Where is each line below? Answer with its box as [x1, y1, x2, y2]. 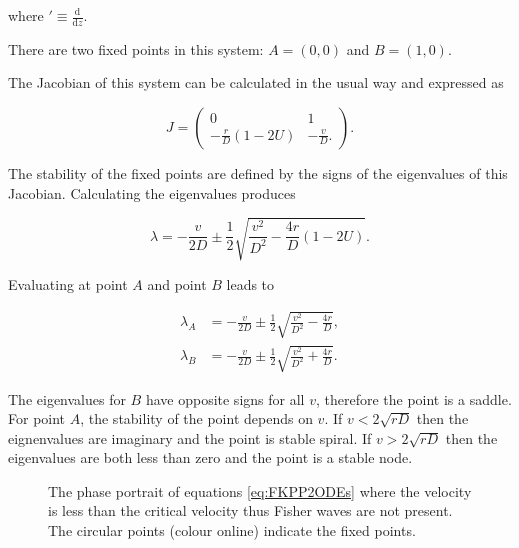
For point [8, 408, 66, 429]
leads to [226, 273, 275, 294]
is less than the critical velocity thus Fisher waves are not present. [48, 500, 453, 521]
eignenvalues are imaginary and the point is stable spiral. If [8, 427, 372, 448]
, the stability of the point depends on [80, 408, 313, 429]
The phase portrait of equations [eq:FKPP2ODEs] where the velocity [48, 480, 472, 501]
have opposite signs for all [145, 388, 305, 409]
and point [147, 273, 207, 294]
